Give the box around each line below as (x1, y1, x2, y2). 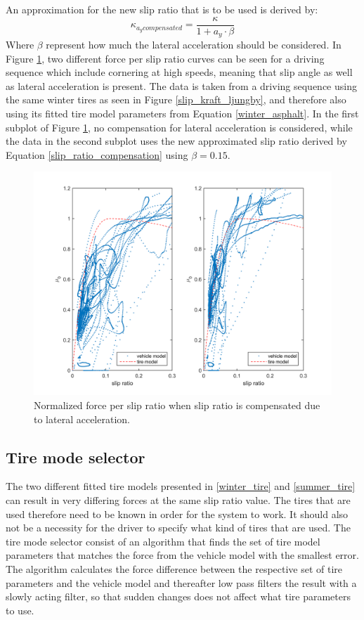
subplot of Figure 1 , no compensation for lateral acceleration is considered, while (6, 120, 353, 134)
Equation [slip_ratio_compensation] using (6, 147, 188, 162)
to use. (6, 602, 34, 617)
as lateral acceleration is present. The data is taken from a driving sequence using (6, 78, 357, 93)
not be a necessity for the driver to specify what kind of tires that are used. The (6, 520, 351, 535)
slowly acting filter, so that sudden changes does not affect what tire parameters (6, 589, 351, 604)
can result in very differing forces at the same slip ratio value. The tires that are (6, 493, 351, 508)
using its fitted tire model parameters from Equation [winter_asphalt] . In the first (6, 106, 359, 121)
